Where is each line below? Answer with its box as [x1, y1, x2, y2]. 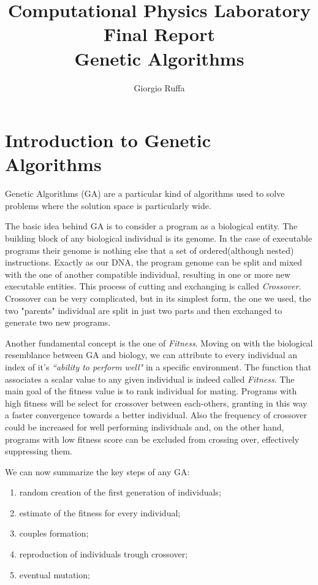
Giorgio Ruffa [134, 81, 185, 94]
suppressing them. [5, 445, 72, 457]
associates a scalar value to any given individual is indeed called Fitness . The [5, 372, 295, 385]
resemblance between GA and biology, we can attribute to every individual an [5, 348, 298, 361]
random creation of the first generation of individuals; [19, 486, 221, 499]
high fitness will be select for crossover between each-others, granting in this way [5, 396, 308, 409]
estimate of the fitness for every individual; [19, 506, 181, 519]
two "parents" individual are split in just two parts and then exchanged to [5, 304, 282, 316]
